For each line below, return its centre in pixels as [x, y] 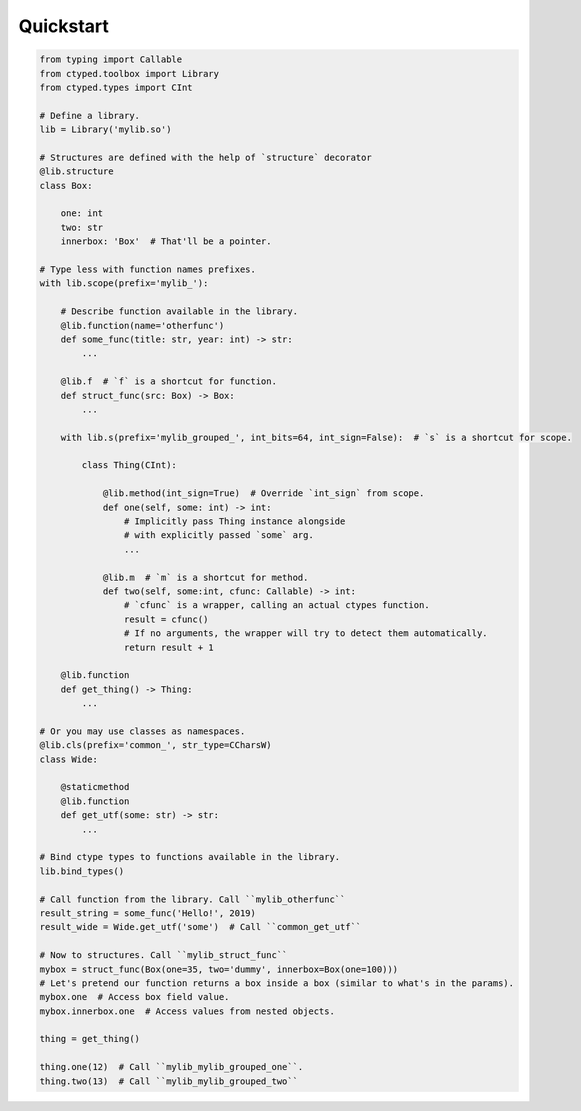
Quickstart [64, 26]
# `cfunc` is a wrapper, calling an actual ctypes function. [276, 605]
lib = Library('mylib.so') [105, 129]
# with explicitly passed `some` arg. [218, 535]
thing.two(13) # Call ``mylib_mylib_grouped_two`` [169, 1081]
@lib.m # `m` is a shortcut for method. [205, 577]
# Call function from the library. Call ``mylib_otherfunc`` [192, 899]
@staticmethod [95, 787]
